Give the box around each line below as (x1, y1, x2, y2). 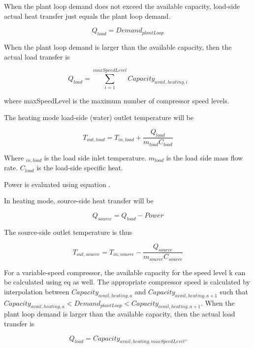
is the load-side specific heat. (36, 162, 123, 173)
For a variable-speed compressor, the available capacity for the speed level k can (4, 267, 246, 277)
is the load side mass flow (166, 152, 243, 162)
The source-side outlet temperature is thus (4, 226, 132, 237)
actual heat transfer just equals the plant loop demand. (4, 10, 171, 21)
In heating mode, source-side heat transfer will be (4, 195, 154, 206)
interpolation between (4, 286, 69, 296)
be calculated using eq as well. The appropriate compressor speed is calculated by (4, 277, 250, 287)
